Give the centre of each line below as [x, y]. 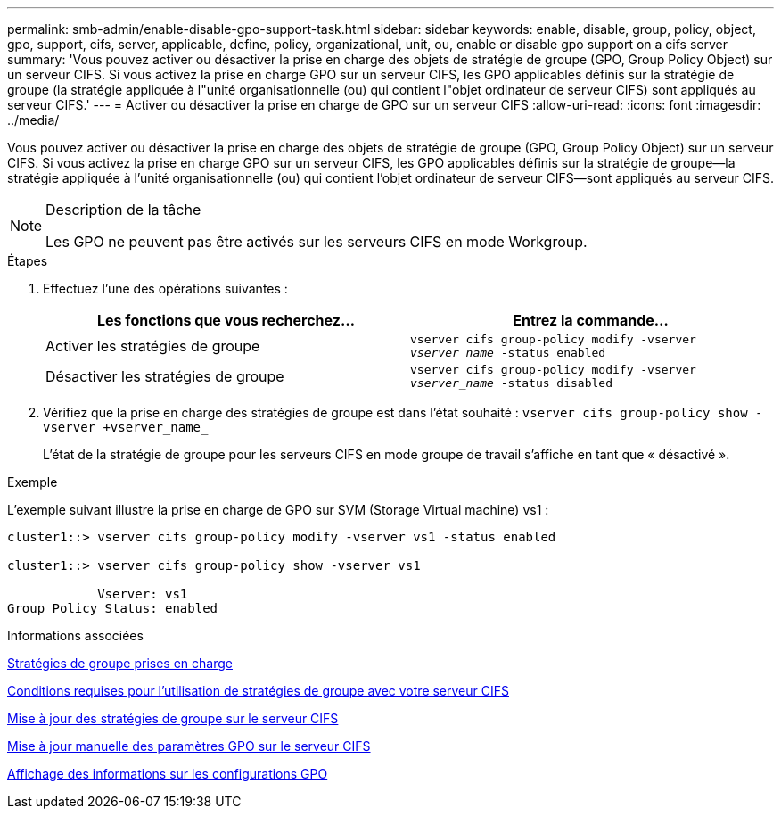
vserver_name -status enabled [508, 353]
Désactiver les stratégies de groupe [165, 376]
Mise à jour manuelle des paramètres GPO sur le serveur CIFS [189, 746]
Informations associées [75, 635]
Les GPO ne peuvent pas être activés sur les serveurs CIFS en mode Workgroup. [317, 242]
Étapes [28, 261]
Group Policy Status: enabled [113, 608]
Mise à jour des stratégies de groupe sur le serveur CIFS [173, 718]
